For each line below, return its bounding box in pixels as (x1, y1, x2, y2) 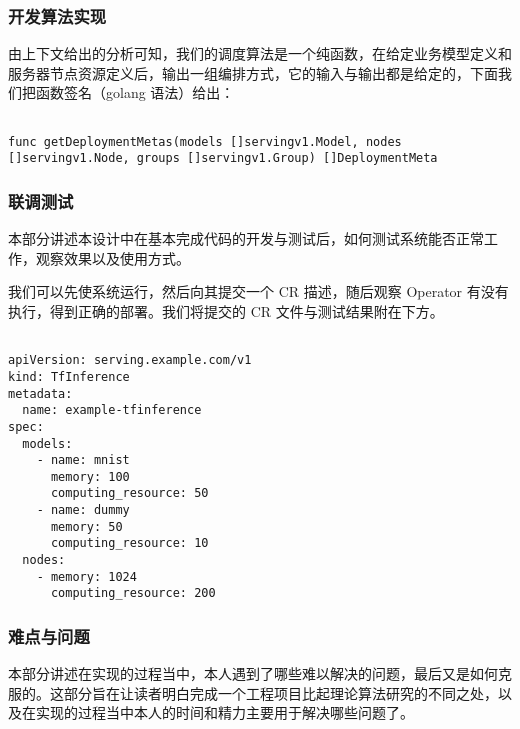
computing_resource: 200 (50, 586, 216, 601)
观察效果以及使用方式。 (35, 247, 190, 268)
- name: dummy (36, 503, 130, 518)
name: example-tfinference (22, 403, 202, 418)
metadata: (8, 386, 73, 401)
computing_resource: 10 (50, 536, 209, 551)
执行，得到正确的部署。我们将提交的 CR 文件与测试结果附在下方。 (8, 300, 444, 321)
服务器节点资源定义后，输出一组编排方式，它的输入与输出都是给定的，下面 (8, 62, 498, 83)
